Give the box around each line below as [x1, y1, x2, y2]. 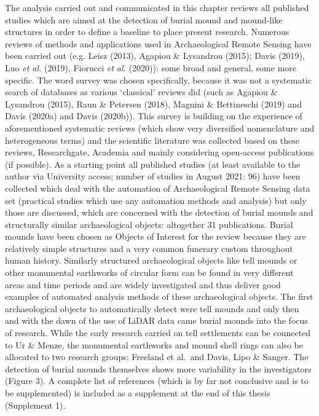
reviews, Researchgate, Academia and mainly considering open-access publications [5, 146, 314, 159]
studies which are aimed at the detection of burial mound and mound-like [5, 13, 283, 26]
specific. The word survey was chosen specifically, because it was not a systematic [5, 73, 312, 86]
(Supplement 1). [5, 398, 66, 411]
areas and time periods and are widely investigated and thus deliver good [5, 278, 281, 291]
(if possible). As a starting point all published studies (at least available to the [5, 157, 301, 170]
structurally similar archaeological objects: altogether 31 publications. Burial [5, 218, 293, 230]
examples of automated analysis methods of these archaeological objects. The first [5, 290, 313, 303]
